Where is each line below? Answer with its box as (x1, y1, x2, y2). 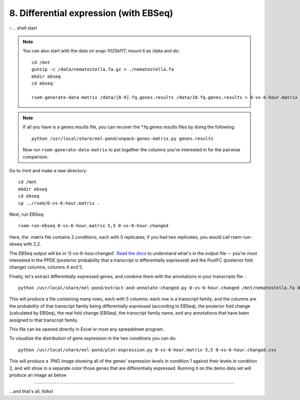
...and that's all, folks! (9, 389, 53, 395)
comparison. (22, 154, 49, 160)
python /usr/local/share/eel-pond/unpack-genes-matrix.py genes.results (31, 135, 213, 141)
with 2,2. (23, 241, 41, 247)
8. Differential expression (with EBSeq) (9, 7, 173, 18)
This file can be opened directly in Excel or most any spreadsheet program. (9, 326, 164, 332)
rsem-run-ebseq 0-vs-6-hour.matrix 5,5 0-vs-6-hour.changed (18, 223, 168, 229)
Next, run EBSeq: (9, 211, 44, 217)
